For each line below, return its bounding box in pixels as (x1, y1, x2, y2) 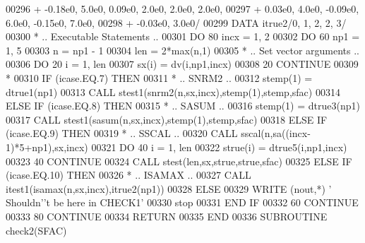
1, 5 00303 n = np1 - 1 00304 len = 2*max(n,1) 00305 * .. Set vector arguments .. (6, 42, 360, 57)
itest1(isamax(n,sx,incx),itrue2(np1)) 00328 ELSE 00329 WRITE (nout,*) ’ (6, 181, 332, 196)
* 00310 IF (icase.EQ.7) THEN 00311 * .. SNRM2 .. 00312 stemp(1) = (6, 70, 313, 85)
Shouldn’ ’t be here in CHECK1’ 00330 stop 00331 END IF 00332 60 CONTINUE (6, 195, 359, 210)
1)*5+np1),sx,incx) (6, 139, 88, 154)
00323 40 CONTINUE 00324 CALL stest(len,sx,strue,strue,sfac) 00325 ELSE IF (6, 153, 352, 168)
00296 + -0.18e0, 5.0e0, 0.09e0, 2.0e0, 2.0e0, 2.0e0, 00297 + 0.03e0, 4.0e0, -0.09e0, (6, 1, 359, 16)
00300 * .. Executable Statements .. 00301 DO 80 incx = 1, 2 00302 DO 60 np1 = (6, 29, 360, 44)
